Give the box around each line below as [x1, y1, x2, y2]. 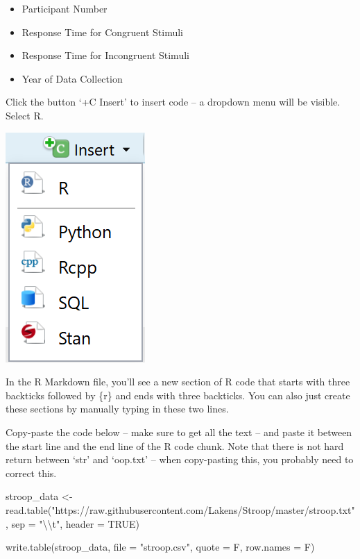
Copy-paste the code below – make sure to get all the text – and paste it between [6, 424, 352, 439]
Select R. [6, 108, 44, 122]
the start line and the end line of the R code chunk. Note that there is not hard [6, 438, 344, 453]
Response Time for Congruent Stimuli [22, 24, 183, 39]
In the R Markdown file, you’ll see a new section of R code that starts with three [6, 374, 350, 389]
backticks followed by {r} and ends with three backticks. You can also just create [6, 387, 350, 402]
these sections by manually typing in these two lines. [6, 401, 229, 416]
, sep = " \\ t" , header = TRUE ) [6, 516, 140, 531]
